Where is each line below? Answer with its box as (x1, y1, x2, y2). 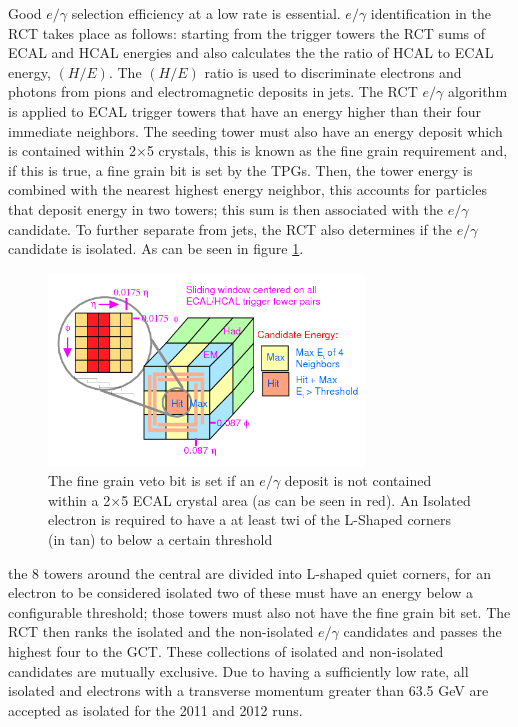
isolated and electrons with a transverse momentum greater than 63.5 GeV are (8, 680, 489, 701)
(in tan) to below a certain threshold (48, 529, 273, 550)
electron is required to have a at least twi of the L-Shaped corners (48, 509, 452, 530)
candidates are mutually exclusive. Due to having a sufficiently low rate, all (8, 660, 469, 681)
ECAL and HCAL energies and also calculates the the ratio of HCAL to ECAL (8, 42, 494, 63)
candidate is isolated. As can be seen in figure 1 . (8, 238, 304, 259)
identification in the (370, 3, 492, 23)
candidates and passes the (343, 621, 502, 642)
